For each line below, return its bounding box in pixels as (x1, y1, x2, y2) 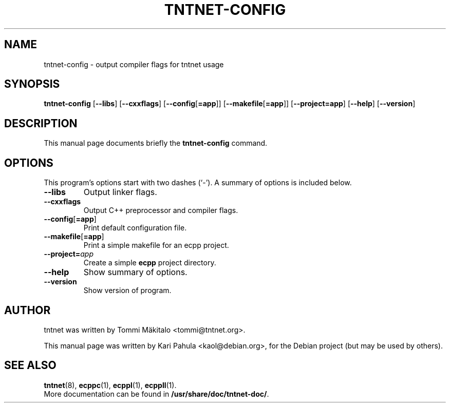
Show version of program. (83, 286, 172, 295)
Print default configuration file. (83, 223, 187, 232)
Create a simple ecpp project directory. (83, 258, 216, 267)
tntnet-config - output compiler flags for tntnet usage (44, 60, 224, 69)
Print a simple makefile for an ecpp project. (83, 241, 229, 250)
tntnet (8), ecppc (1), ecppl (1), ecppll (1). (44, 380, 177, 390)
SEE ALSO (4, 359, 57, 372)
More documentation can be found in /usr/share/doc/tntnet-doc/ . (44, 389, 269, 398)
